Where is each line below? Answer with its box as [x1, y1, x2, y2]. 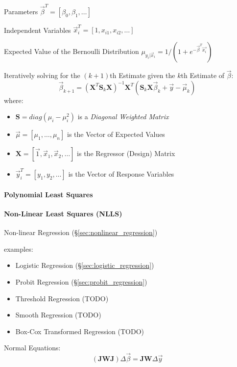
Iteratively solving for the [4, 70, 80, 80]
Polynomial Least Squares [4, 189, 93, 199]
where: [4, 95, 24, 105]
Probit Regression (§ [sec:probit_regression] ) [15, 276, 147, 287]
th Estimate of [181, 70, 225, 80]
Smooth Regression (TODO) [15, 310, 101, 320]
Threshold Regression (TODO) [15, 293, 109, 303]
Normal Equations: [4, 342, 61, 353]
